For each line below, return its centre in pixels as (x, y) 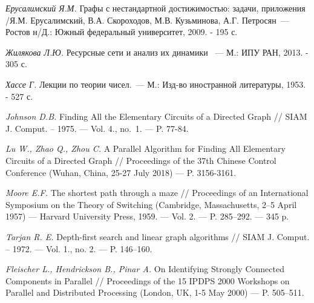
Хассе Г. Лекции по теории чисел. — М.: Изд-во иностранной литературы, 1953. (156, 84)
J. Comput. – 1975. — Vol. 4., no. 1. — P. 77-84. (97, 128)
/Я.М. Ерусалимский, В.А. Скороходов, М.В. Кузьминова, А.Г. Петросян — (147, 20)
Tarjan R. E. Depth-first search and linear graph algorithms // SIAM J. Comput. (158, 236)
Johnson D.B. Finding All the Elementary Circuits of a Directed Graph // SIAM (156, 116)
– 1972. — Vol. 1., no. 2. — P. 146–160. (79, 248)
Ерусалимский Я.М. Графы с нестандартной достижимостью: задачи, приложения (155, 8)
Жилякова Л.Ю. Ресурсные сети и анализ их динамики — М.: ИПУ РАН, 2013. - (157, 52)
